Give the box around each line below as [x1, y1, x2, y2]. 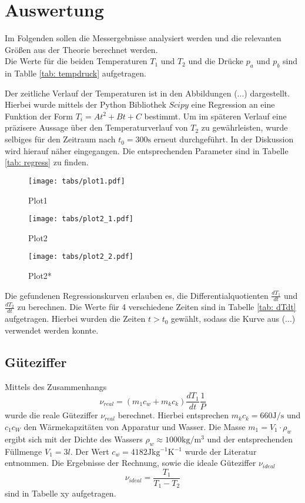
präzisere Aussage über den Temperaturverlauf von [5, 121, 188, 134]
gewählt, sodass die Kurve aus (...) [171, 312, 296, 325]
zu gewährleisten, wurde [201, 121, 288, 134]
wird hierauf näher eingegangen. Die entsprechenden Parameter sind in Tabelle [5, 144, 289, 156]
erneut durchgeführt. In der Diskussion [153, 133, 294, 145]
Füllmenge [5, 445, 42, 457]
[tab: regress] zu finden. [5, 156, 89, 168]
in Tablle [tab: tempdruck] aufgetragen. [5, 67, 146, 79]
